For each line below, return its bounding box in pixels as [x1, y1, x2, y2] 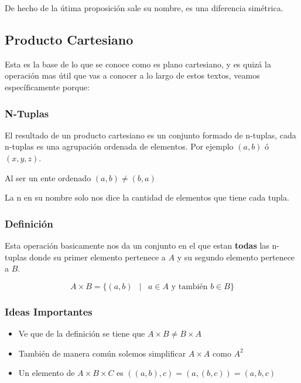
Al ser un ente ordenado [5, 171, 91, 184]
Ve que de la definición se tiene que [18, 327, 145, 339]
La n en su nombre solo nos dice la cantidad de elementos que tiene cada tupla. [5, 191, 289, 204]
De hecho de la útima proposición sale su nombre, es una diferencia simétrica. [5, 2, 283, 13]
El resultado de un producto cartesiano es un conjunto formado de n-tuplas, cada [5, 128, 296, 141]
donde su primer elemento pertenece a [29, 250, 166, 263]
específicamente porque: [5, 80, 90, 93]
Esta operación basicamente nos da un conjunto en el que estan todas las [5, 239, 269, 251]
